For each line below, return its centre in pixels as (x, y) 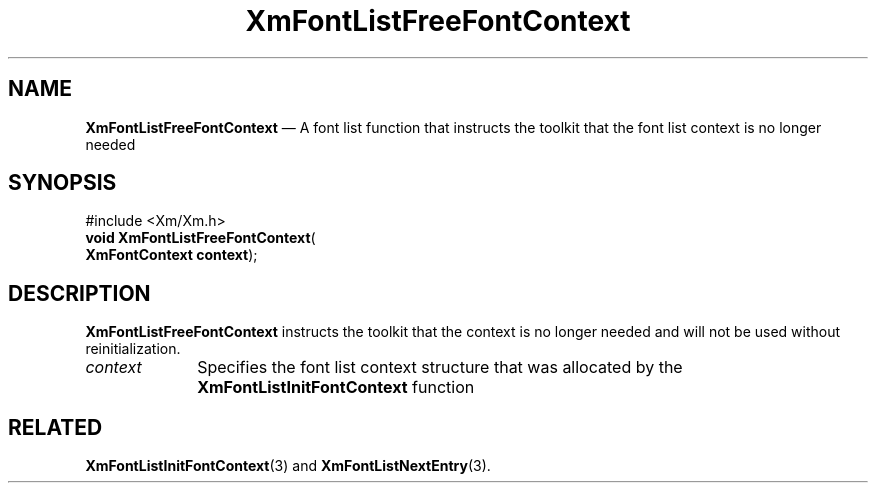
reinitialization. (133, 349)
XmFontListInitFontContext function (336, 387)
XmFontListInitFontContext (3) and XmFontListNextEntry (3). (288, 466)
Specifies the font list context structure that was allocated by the (440, 367)
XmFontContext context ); (171, 255)
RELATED (55, 427)
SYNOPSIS (62, 183)
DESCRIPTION (79, 293)
